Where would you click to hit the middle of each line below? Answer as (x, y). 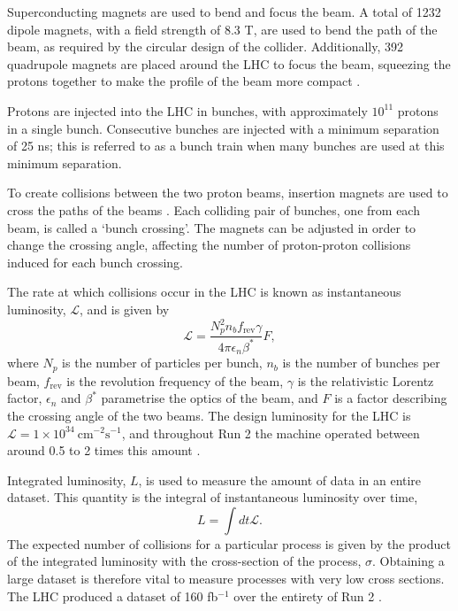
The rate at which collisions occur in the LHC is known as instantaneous (204, 292)
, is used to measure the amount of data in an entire (280, 480)
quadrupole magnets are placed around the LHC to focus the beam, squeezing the (229, 63)
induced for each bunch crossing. (95, 262)
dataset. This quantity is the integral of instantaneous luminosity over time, (213, 497)
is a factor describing (391, 398)
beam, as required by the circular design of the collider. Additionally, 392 (205, 46)
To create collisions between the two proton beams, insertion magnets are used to (228, 193)
